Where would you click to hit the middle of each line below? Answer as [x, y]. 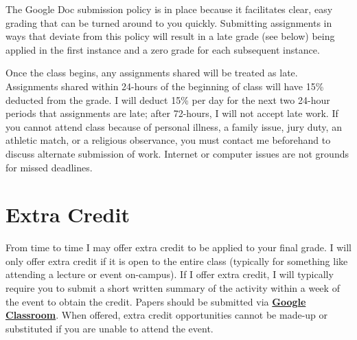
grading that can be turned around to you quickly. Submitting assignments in [169, 22]
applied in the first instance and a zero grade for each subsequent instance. [163, 49]
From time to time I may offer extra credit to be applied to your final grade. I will [179, 247]
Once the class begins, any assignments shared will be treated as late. [152, 73]
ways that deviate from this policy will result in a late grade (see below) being [170, 36]
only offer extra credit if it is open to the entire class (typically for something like [177, 261]
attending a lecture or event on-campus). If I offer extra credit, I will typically [170, 274]
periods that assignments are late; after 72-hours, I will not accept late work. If [172, 113]
